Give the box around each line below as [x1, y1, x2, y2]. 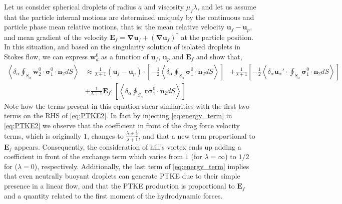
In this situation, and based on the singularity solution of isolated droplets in [4, 41, 241, 52]
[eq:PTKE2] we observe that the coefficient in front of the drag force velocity [4, 120, 240, 130]
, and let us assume [197, 1, 256, 11]
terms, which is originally [4, 130, 82, 141]
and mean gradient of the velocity [4, 31, 108, 42]
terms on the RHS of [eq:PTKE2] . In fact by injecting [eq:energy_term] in [4, 110, 232, 121]
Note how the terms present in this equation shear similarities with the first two [4, 100, 249, 111]
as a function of [101, 51, 149, 62]
